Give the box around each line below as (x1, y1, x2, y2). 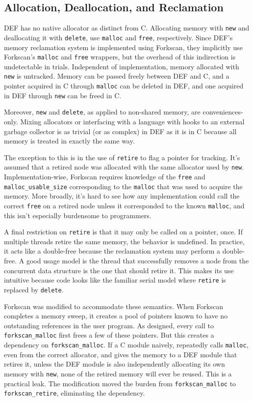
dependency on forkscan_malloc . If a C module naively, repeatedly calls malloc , (4, 340, 249, 350)
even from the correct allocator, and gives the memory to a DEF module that (4, 349, 237, 359)
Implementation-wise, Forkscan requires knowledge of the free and (4, 172, 205, 182)
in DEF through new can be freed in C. (4, 90, 122, 100)
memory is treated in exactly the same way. (4, 136, 135, 146)
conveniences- (202, 107, 243, 117)
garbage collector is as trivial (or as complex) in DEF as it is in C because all (4, 126, 237, 136)
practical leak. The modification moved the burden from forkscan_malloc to (4, 378, 236, 388)
